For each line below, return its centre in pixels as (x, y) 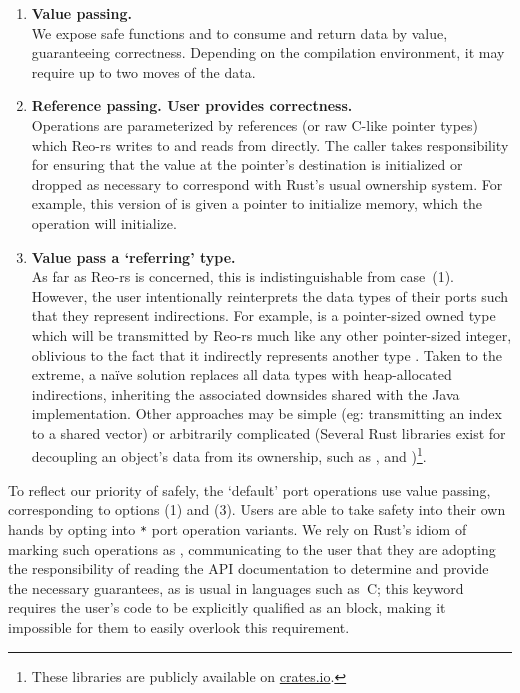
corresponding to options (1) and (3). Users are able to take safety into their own (257, 509)
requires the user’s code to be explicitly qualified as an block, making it (227, 607)
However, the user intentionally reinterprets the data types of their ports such (270, 295)
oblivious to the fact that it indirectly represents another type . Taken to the (266, 354)
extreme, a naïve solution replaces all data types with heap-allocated (241, 374)
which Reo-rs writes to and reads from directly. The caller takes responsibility (270, 144)
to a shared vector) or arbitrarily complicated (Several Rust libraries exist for (268, 432)
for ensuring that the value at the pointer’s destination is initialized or (247, 164)
